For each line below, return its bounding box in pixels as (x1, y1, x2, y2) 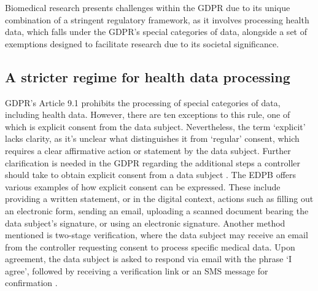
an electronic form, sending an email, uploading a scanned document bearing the (5, 204, 309, 217)
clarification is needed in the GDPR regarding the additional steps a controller (5, 156, 301, 169)
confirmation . (5, 276, 58, 289)
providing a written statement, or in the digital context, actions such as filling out (5, 192, 314, 205)
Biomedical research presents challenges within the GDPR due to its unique (5, 1, 290, 14)
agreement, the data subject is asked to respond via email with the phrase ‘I (5, 252, 292, 265)
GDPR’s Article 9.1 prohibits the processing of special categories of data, (5, 96, 281, 109)
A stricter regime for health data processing (5, 67, 290, 86)
